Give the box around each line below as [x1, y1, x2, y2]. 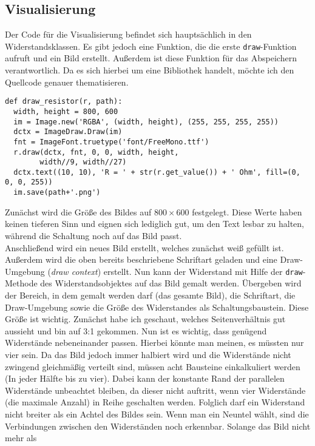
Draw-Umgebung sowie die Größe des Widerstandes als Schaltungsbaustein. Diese [5, 300, 309, 313]
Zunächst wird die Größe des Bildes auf [5, 205, 152, 218]
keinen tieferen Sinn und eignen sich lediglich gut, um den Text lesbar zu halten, [5, 217, 304, 230]
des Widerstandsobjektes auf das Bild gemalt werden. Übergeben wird [40, 277, 302, 289]
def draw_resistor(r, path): [5, 97, 123, 106]
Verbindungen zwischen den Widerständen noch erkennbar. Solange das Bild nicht [5, 419, 311, 432]
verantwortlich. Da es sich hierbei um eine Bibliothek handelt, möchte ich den [5, 64, 294, 76]
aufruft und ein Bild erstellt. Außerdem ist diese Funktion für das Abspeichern [5, 52, 297, 64]
